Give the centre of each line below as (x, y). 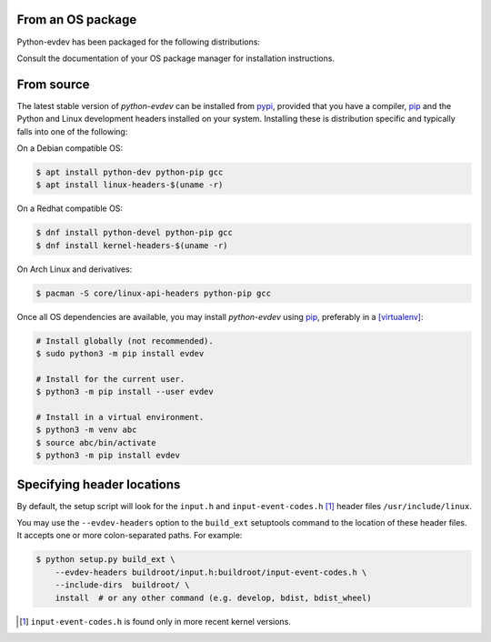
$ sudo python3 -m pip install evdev (120, 354)
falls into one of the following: (72, 131)
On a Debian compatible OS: (70, 148)
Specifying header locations (99, 484)
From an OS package (77, 20)
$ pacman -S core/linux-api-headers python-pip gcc (154, 293)
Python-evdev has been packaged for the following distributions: (139, 42)
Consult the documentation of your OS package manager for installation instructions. (176, 58)
